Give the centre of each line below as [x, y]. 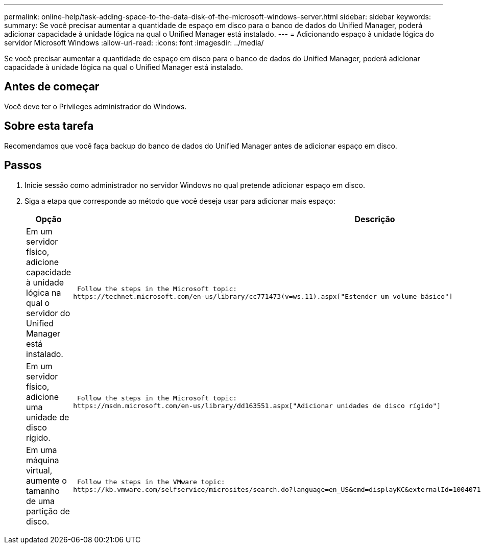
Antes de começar [52, 87]
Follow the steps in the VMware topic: [151, 482]
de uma [41, 501]
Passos [23, 165]
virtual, [39, 470]
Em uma [42, 450]
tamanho [43, 491]
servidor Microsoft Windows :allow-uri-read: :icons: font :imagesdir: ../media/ [134, 43]
